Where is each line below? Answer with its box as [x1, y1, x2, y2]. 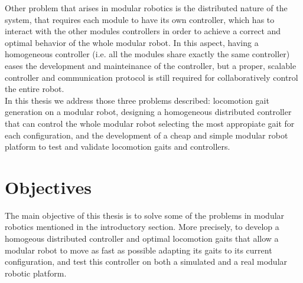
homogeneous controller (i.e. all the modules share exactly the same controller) [5, 48, 290, 60]
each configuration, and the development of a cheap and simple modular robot [5, 129, 288, 141]
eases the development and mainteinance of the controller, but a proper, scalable [5, 59, 297, 71]
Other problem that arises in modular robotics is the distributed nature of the [5, 2, 288, 14]
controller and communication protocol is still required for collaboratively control [5, 71, 298, 83]
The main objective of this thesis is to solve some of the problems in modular [5, 209, 285, 221]
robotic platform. [5, 266, 67, 279]
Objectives [5, 175, 92, 199]
